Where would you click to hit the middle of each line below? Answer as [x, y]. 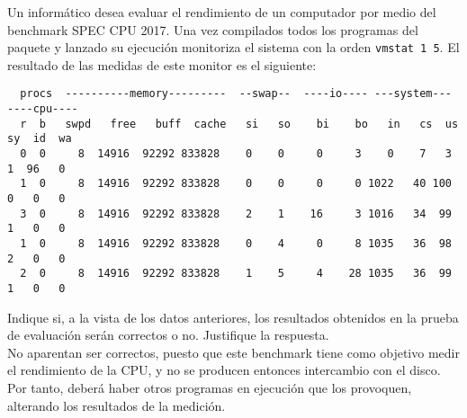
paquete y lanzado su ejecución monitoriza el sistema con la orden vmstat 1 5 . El [233, 47]
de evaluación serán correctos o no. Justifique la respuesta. [168, 335]
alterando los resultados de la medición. [117, 405]
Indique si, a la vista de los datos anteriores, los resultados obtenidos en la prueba [233, 317]
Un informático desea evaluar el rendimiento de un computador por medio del [222, 12]
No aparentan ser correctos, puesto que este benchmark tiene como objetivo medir [233, 352]
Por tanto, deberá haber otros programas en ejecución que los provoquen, [210, 387]
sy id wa [40, 139]
